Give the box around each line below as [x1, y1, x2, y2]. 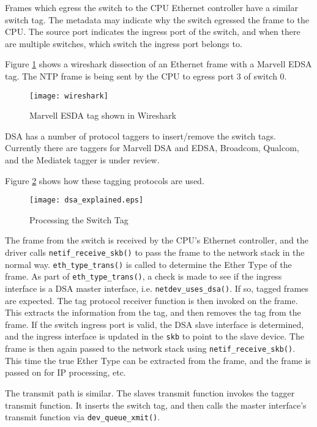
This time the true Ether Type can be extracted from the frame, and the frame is [5, 354, 311, 366]
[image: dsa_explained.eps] [29, 196, 144, 205]
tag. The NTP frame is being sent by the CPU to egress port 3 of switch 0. [5, 69, 287, 82]
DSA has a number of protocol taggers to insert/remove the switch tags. [5, 129, 276, 142]
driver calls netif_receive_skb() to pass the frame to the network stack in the [5, 246, 305, 259]
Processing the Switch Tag [29, 213, 129, 226]
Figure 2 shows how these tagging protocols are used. [5, 174, 204, 187]
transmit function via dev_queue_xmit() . [5, 410, 160, 423]
